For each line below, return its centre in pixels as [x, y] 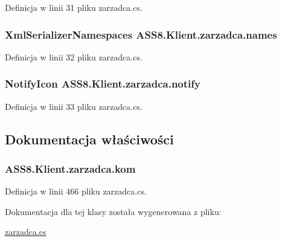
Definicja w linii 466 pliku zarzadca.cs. [76, 191]
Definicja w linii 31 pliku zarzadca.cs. [74, 7]
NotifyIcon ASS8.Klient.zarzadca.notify [103, 84]
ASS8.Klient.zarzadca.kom [70, 168]
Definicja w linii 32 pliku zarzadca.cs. [74, 56]
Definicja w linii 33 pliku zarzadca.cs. [74, 106]
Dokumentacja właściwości [89, 139]
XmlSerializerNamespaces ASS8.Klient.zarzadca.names [141, 34]
